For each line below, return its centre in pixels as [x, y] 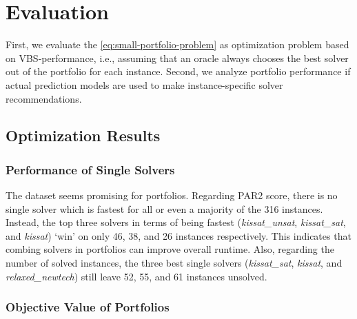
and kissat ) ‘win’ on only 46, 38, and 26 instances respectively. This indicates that [178, 235]
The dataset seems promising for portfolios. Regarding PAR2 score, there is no [172, 195]
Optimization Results [83, 135]
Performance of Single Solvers [90, 169]
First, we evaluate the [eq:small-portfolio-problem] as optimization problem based [177, 44]
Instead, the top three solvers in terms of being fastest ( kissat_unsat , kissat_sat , [176, 222]
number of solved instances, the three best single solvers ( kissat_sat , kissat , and [174, 263]
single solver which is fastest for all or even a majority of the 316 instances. [164, 208]
